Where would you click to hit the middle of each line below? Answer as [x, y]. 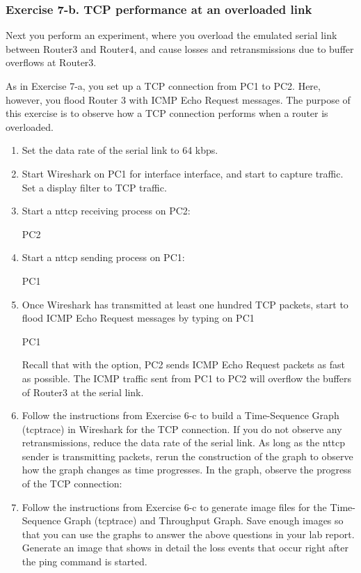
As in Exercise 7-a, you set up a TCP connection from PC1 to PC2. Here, [163, 86]
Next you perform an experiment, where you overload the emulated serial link [171, 35]
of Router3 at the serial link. [83, 392]
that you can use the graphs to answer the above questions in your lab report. [188, 534]
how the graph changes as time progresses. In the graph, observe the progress [187, 470]
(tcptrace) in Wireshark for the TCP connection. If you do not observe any [182, 429]
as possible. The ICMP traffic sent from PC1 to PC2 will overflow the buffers [186, 378]
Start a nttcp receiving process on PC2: [106, 211]
